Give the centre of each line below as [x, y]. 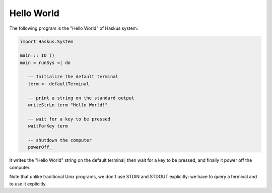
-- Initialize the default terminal [73, 77]
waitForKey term [48, 126]
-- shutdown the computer [60, 140]
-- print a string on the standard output [81, 98]
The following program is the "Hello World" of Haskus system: [74, 28]
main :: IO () [37, 56]
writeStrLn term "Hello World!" [68, 105]
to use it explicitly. [28, 183]
